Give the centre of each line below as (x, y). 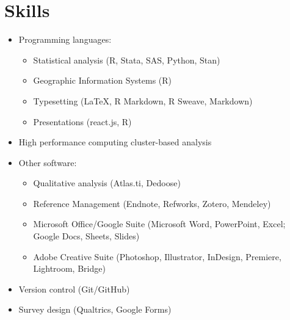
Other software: (48, 162)
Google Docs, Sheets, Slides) (86, 236)
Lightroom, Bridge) (69, 268)
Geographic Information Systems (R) (103, 80)
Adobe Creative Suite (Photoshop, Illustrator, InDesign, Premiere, (157, 256)
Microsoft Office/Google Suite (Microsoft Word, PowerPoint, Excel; (159, 224)
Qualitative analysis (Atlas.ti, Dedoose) (107, 183)
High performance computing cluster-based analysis (115, 142)
